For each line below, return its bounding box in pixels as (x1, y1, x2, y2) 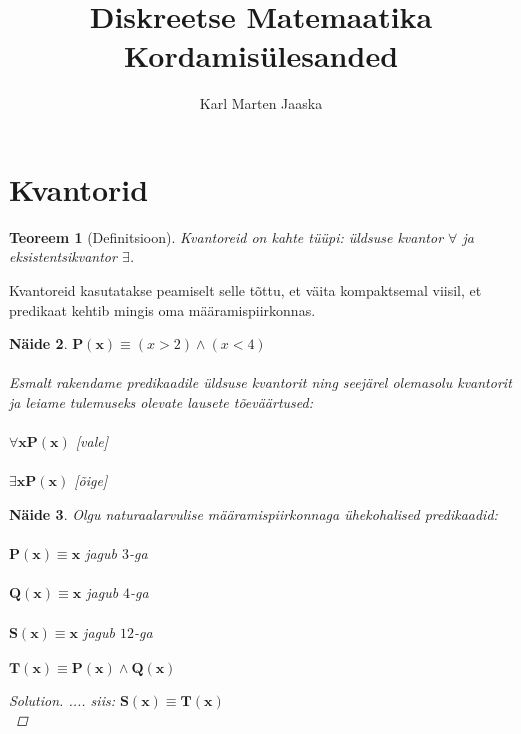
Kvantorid (9, 168, 149, 209)
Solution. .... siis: (9, 689, 115, 710)
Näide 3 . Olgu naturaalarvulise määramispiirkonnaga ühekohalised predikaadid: (9, 503, 498, 524)
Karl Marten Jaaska (199, 93, 323, 114)
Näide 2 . (9, 333, 68, 354)
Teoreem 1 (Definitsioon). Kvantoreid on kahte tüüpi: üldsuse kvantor (9, 226, 444, 247)
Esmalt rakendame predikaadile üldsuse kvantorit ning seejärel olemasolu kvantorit (9, 372, 512, 393)
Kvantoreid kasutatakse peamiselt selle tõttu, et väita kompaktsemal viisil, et (9, 280, 482, 301)
